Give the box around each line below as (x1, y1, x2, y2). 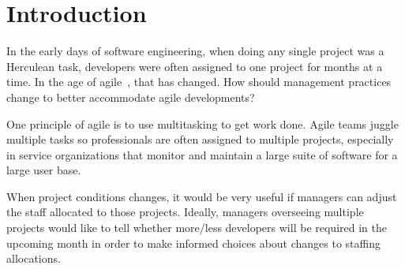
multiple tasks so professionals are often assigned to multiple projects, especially (6, 131, 394, 148)
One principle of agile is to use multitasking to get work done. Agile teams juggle (6, 115, 399, 132)
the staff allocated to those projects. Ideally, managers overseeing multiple (6, 204, 364, 220)
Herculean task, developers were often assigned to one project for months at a (6, 58, 383, 74)
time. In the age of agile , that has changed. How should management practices (6, 73, 392, 90)
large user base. (6, 162, 81, 178)
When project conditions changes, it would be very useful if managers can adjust (6, 188, 397, 204)
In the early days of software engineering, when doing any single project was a (6, 43, 384, 59)
